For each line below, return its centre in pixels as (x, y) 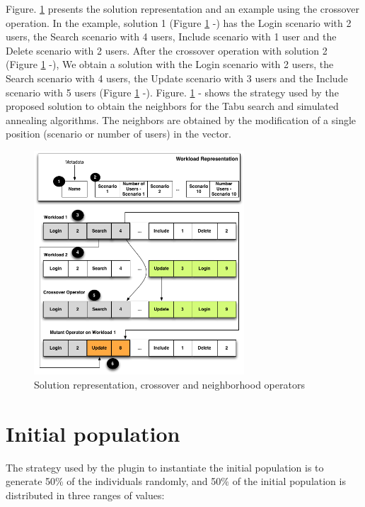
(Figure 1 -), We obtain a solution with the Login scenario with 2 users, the (170, 64)
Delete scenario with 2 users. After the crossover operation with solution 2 (167, 50)
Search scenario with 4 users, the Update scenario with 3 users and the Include (177, 78)
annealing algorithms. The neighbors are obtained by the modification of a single (181, 119)
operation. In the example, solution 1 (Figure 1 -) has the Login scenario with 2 (179, 22)
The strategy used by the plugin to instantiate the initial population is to (165, 467)
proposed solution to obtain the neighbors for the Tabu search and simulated (172, 106)
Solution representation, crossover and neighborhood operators (169, 385)
